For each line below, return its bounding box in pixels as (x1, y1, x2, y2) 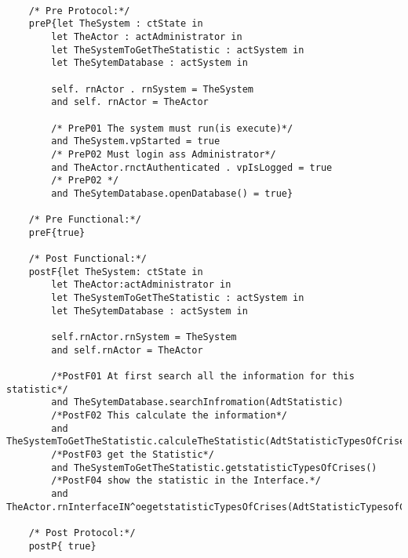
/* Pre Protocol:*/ (28, 5, 130, 16)
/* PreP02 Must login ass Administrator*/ (51, 148, 276, 160)
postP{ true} (28, 540, 97, 552)
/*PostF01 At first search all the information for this (51, 371, 355, 382)
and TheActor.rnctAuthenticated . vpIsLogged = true (51, 161, 333, 173)
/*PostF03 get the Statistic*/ (51, 448, 214, 460)
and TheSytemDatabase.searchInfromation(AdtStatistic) (51, 397, 344, 408)
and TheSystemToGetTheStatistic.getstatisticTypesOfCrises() (51, 462, 377, 473)
